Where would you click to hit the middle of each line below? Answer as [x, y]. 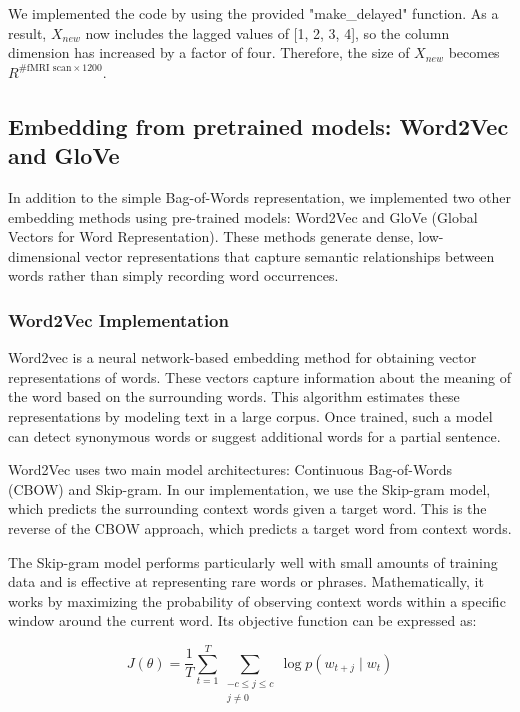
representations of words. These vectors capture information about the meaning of [260, 376]
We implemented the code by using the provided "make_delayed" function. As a [253, 13]
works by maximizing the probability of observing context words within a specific [257, 600]
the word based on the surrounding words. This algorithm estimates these [234, 396]
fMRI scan [49, 68]
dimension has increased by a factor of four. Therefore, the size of [209, 52]
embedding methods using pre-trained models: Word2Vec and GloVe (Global [243, 216]
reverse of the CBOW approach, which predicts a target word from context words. [260, 527]
